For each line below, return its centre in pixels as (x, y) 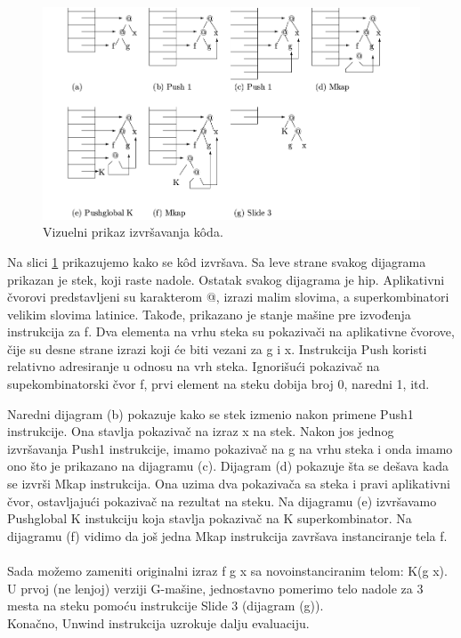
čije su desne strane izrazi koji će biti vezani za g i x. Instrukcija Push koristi (217, 348)
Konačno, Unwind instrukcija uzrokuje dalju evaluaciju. (158, 622)
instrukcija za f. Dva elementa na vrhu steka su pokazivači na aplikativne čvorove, (231, 331)
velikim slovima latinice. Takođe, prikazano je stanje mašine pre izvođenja (209, 314)
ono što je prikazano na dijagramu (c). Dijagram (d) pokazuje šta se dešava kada (228, 466)
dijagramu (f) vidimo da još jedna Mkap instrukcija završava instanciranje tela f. (227, 535)
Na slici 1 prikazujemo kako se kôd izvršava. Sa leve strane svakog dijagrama (217, 261)
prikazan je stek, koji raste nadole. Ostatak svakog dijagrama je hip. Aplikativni (226, 279)
